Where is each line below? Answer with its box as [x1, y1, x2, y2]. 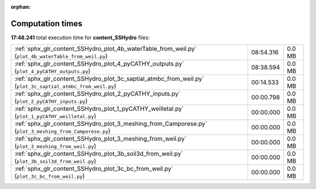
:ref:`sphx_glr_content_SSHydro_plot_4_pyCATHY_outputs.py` [14, 60, 184, 68]
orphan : [11, 4, 31, 10]
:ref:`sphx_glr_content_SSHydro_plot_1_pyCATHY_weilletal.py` [14, 105, 184, 113]
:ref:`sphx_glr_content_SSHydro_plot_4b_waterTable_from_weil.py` [14, 44, 197, 53]
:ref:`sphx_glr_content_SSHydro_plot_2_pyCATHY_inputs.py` [14, 90, 181, 98]
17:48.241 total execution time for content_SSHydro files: [11, 34, 150, 41]
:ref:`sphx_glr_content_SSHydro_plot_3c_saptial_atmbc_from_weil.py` [14, 75, 204, 83]
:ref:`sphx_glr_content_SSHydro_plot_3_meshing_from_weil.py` [14, 135, 187, 143]
